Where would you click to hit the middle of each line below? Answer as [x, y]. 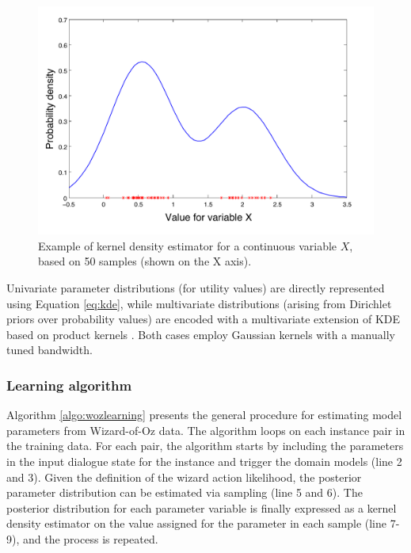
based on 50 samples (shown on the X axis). [145, 261]
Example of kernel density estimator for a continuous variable [188, 245]
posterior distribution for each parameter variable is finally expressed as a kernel [202, 507]
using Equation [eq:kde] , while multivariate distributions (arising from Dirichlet [199, 303]
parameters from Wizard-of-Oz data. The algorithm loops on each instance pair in [206, 430]
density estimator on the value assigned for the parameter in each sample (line [197, 523]
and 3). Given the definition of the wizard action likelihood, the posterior [184, 477]
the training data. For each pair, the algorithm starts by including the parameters [205, 446]
